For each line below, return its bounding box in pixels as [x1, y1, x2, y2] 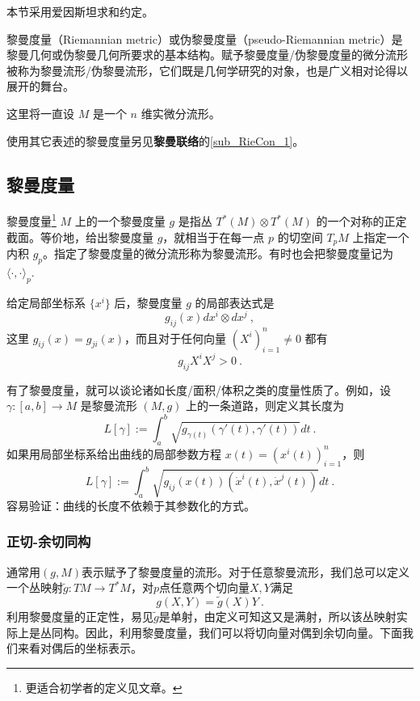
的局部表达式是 [195, 293, 275, 310]
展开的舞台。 [6, 78, 74, 95]
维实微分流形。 [141, 104, 220, 121]
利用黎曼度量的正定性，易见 [6, 608, 153, 625]
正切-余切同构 [6, 531, 91, 551]
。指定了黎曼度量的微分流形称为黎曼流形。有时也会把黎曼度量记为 [43, 245, 394, 262]
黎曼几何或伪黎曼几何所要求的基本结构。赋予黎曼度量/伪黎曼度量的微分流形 [6, 46, 408, 63]
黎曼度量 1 [6, 210, 57, 230]
